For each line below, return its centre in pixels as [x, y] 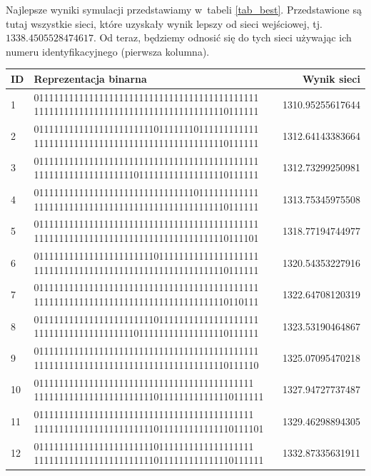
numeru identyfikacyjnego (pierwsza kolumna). [108, 51]
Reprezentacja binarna [90, 78]
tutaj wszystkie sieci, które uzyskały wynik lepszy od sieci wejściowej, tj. [164, 23]
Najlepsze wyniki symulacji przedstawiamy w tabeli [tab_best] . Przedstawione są [184, 9]
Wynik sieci [331, 78]
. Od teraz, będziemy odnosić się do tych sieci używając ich [222, 37]
